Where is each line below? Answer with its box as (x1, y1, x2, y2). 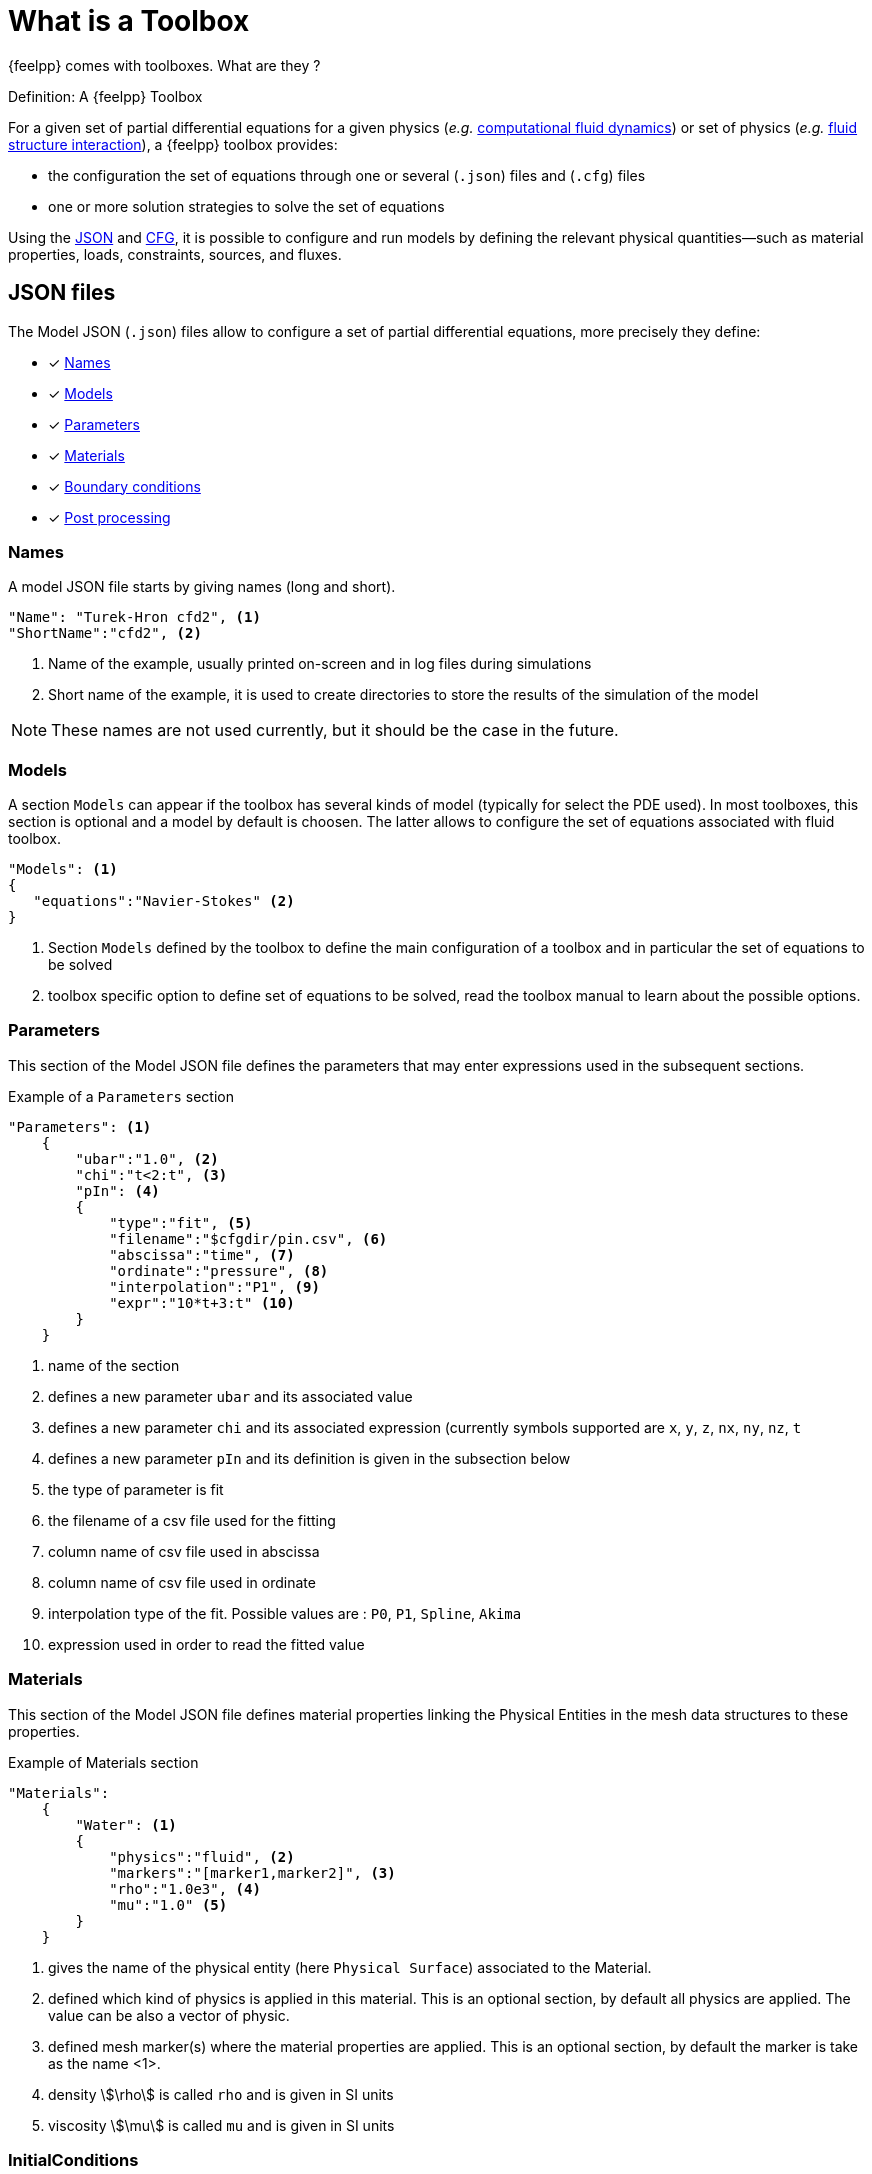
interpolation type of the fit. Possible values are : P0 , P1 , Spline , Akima (48, 1604, 522, 1622)
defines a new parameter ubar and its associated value (48, 1387, 413, 1405)
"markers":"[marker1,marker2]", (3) (109, 1864, 396, 1881)
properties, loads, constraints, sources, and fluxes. (8, 245, 342, 263)
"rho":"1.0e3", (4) (109, 1880, 261, 1897)
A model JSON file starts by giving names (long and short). (8, 578, 396, 596)
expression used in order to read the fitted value (48, 1635, 365, 1653)
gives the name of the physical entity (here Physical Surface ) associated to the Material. (48, 1958, 652, 1976)
